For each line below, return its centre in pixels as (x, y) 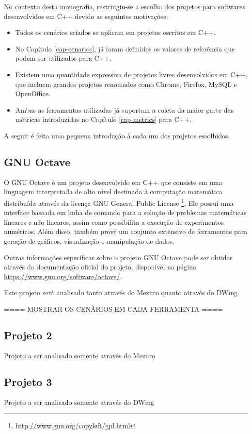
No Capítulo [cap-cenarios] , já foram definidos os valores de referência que (125, 48)
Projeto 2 (28, 335)
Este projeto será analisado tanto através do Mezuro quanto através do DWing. (122, 292)
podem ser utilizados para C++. (63, 58)
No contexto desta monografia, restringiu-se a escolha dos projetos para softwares (125, 6)
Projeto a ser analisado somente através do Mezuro (80, 355)
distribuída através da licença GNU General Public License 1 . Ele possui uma (119, 202)
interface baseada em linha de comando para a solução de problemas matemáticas (125, 212)
